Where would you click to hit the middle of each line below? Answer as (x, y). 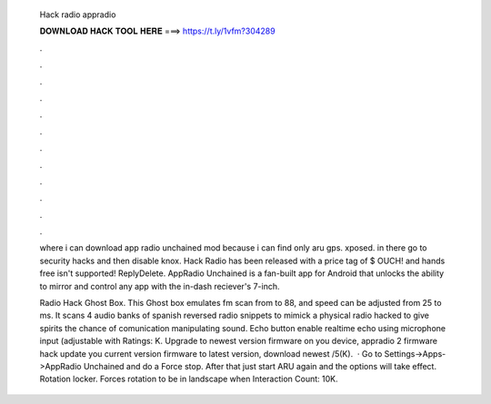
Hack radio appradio (78, 15)
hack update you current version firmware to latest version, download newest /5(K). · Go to (211, 353)
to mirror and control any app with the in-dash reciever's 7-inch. (160, 286)
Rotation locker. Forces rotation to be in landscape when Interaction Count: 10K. (189, 379)
